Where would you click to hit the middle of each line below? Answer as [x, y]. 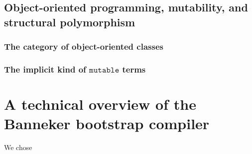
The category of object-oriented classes [84, 46]
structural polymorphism [70, 22]
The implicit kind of [45, 69]
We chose [18, 147]
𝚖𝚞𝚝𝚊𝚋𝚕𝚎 [104, 70]
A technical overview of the [100, 104]
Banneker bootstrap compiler [107, 123]
